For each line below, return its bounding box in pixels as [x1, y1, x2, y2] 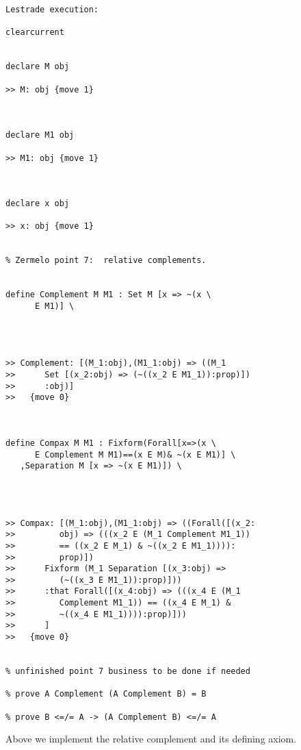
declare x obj [5, 199, 70, 209]
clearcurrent [5, 27, 64, 38]
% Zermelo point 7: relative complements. [5, 255, 207, 266]
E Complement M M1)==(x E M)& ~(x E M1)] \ [34, 449, 236, 460]
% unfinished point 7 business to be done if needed [5, 666, 250, 677]
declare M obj [5, 62, 70, 72]
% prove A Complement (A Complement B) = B [5, 689, 207, 699]
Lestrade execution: [5, 5, 99, 14]
